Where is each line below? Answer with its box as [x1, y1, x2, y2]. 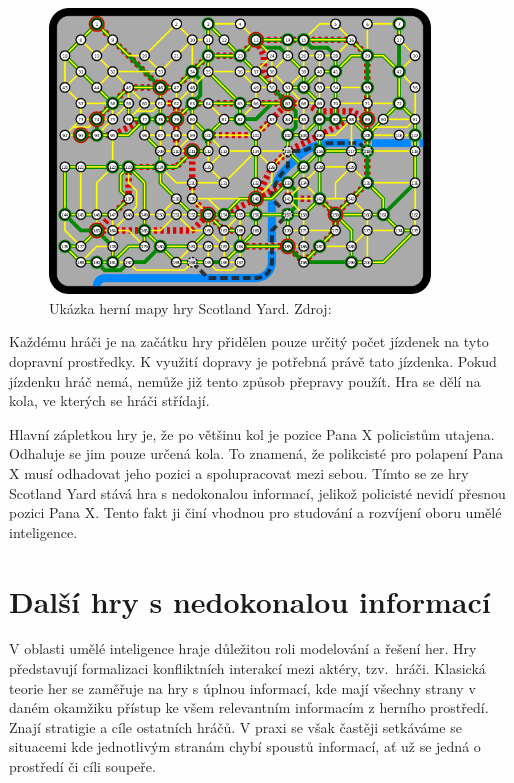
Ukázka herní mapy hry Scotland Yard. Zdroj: [49, 297, 332, 318]
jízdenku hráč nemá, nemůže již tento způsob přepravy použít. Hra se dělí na [9, 370, 481, 391]
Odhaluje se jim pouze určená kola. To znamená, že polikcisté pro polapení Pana [9, 443, 504, 464]
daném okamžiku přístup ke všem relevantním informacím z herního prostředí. [9, 697, 489, 718]
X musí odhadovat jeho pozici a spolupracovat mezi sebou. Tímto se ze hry [9, 462, 469, 483]
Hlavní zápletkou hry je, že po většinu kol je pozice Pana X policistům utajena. [9, 423, 495, 444]
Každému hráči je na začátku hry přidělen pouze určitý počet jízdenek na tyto [9, 331, 489, 352]
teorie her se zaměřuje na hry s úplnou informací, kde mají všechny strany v [9, 677, 476, 698]
